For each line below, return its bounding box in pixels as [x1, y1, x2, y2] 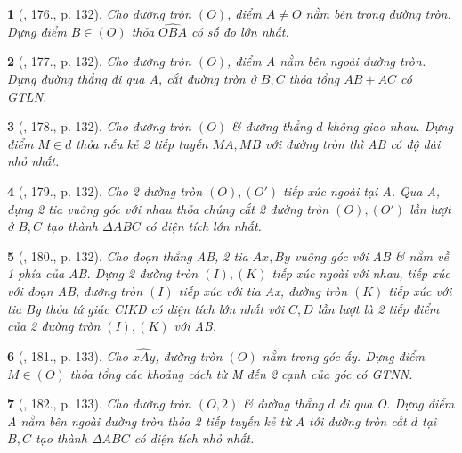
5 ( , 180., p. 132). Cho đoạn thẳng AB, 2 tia [7, 246, 248, 265]
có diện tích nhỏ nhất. [134, 429, 255, 448]
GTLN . [7, 86, 47, 105]
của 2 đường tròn [7, 317, 101, 335]
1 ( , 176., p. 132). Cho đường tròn [7, 4, 191, 22]
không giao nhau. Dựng [327, 117, 454, 136]
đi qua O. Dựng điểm [338, 394, 455, 413]
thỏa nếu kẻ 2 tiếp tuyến [76, 134, 208, 152]
